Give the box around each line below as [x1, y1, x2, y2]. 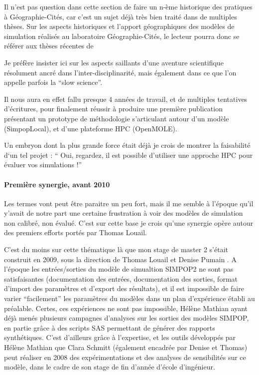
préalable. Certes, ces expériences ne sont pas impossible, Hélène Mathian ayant [4, 303, 248, 313]
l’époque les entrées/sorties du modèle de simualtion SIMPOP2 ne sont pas [4, 264, 234, 274]
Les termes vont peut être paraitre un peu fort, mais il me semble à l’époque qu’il [4, 198, 254, 208]
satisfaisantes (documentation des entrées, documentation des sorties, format [4, 273, 238, 284]
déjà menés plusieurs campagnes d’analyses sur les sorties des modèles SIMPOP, [4, 313, 249, 323]
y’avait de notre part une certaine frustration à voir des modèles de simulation [4, 208, 243, 218]
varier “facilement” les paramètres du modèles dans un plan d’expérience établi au [4, 293, 255, 304]
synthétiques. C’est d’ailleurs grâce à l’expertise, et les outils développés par [4, 332, 236, 343]
